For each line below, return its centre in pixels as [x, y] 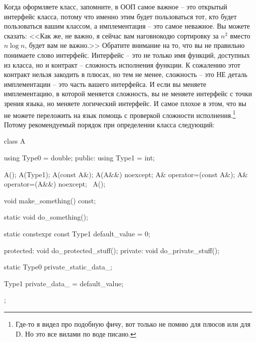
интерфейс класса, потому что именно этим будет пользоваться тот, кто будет [120, 16]
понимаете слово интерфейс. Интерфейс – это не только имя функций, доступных [127, 55]
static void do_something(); [46, 217]
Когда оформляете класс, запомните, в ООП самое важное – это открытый [116, 6]
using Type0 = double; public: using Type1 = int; [80, 157]
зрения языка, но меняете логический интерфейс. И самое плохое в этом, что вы [125, 103]
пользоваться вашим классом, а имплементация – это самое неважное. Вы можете [127, 26]
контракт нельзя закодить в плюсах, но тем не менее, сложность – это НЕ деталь [126, 74]
